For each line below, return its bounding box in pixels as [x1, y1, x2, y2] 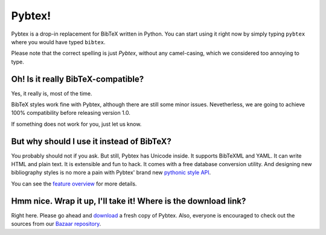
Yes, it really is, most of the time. [11, 89, 92, 97]
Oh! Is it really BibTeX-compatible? [11, 74, 144, 84]
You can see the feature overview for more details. [11, 180, 137, 187]
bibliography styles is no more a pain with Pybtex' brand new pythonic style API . [11, 169, 211, 176]
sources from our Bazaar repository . [11, 221, 101, 228]
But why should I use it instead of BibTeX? [11, 136, 172, 146]
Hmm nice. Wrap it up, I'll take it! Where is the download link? [11, 196, 246, 206]
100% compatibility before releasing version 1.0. [11, 109, 131, 117]
